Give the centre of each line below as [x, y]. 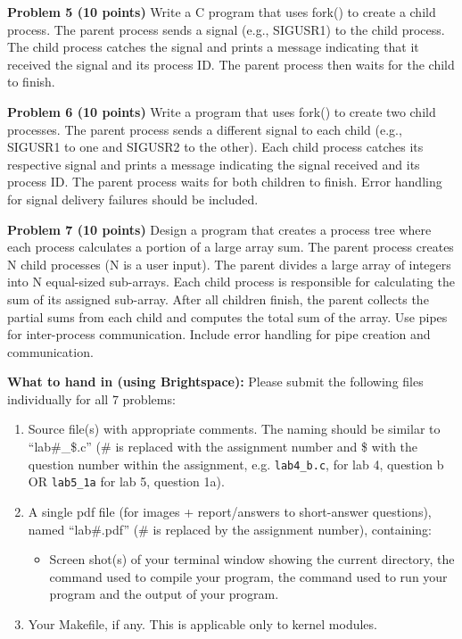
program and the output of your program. [164, 594]
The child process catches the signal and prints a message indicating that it [213, 47]
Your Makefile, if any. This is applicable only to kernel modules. [202, 623]
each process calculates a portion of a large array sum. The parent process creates [231, 247]
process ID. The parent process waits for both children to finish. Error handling [225, 182]
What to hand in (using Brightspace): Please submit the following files [215, 382]
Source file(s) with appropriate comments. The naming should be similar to [234, 429]
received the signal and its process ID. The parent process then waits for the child [231, 64]
